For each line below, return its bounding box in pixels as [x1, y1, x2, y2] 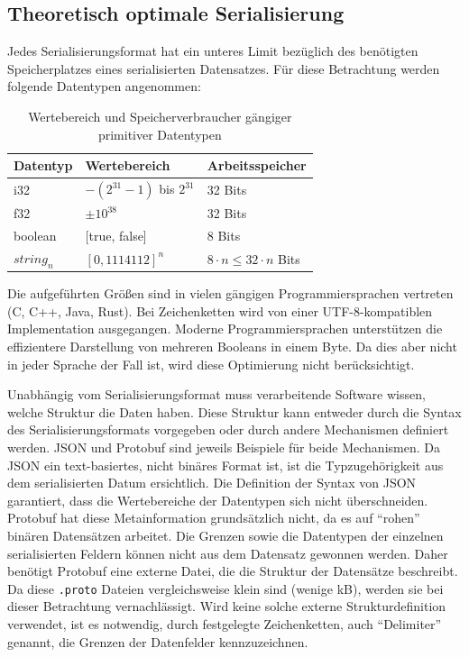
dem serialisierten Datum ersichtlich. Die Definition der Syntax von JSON [7, 473, 417, 492]
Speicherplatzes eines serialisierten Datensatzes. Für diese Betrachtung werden [7, 59, 440, 78]
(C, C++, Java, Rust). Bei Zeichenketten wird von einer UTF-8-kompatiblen [7, 301, 433, 320]
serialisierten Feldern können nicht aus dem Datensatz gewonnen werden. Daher [7, 543, 448, 562]
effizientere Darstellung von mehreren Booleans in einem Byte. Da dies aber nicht [7, 337, 457, 356]
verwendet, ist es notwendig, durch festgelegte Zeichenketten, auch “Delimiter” [7, 615, 442, 633]
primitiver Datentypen [97, 124, 222, 143]
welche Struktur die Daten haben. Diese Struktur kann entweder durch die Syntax [7, 402, 462, 421]
